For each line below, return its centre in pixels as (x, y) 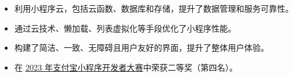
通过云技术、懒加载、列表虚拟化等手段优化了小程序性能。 (125, 28)
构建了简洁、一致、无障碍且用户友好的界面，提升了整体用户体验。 (142, 48)
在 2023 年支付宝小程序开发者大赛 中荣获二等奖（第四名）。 (126, 67)
